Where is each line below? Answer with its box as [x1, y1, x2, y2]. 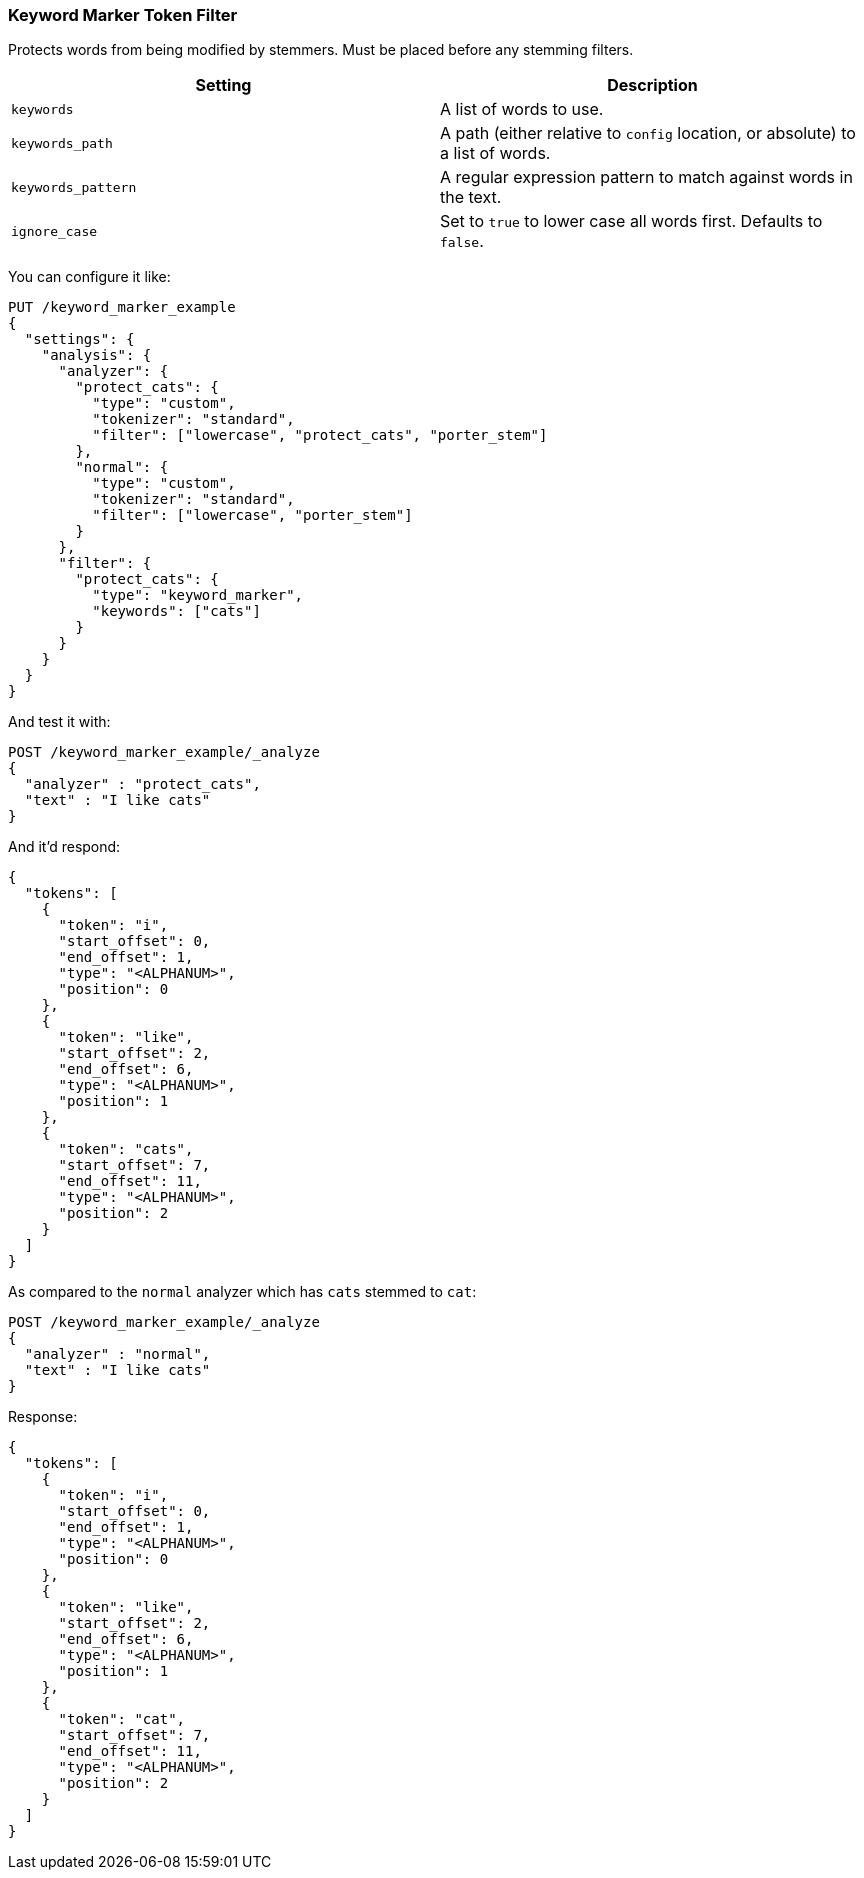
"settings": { [24, 331, 135, 348]
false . [440, 231, 484, 252]
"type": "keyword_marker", [92, 587, 304, 604]
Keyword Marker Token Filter [8, 5, 238, 25]
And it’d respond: [8, 838, 121, 856]
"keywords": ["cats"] [92, 603, 261, 620]
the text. [440, 187, 502, 208]
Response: [8, 1408, 78, 1426]
